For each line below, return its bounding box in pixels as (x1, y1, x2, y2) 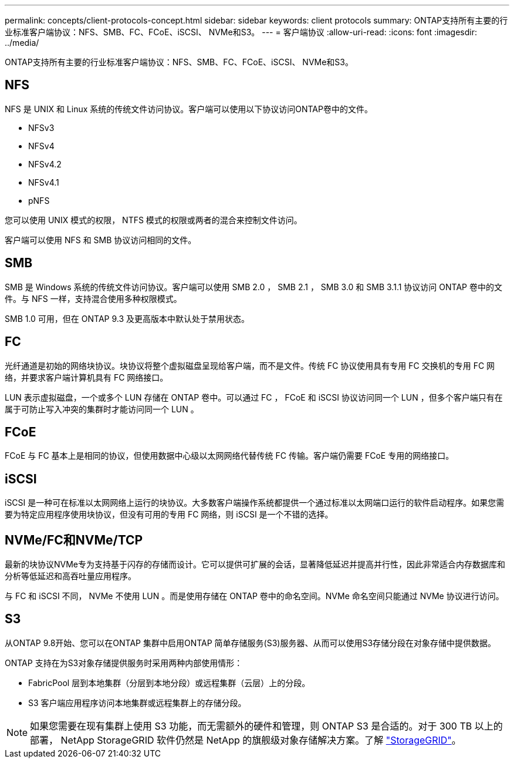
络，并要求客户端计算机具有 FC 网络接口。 (5, 372, 168, 382)
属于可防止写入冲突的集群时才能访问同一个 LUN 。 (5, 404, 199, 414)
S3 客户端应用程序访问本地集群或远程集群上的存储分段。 (28, 697, 246, 708)
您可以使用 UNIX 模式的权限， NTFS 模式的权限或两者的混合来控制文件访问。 (5, 214, 302, 225)
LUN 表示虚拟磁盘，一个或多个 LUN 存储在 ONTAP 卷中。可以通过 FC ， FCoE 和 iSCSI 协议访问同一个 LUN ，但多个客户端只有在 (5, 392, 503, 402)
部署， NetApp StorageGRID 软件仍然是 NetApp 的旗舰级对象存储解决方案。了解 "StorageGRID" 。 (30, 734, 461, 746)
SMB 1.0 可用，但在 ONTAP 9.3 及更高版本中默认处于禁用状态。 (5, 313, 250, 324)
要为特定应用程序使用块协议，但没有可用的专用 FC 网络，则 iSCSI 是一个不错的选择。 (5, 509, 333, 520)
